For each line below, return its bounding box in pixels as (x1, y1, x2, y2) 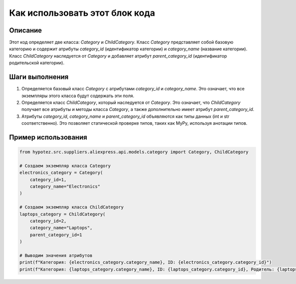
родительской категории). (9, 60, 65, 66)
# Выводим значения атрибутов (19, 252, 93, 258)
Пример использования (9, 133, 87, 142)
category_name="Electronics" (30, 184, 101, 189)
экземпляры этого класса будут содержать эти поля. (21, 93, 135, 99)
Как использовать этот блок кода (9, 7, 155, 18)
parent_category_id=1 (30, 232, 82, 238)
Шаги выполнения (9, 73, 69, 81)
